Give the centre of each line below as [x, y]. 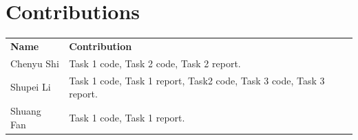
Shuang [26, 110]
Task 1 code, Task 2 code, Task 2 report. [155, 63]
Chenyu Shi [35, 63]
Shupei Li [31, 87]
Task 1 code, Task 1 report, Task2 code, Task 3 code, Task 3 [197, 80]
